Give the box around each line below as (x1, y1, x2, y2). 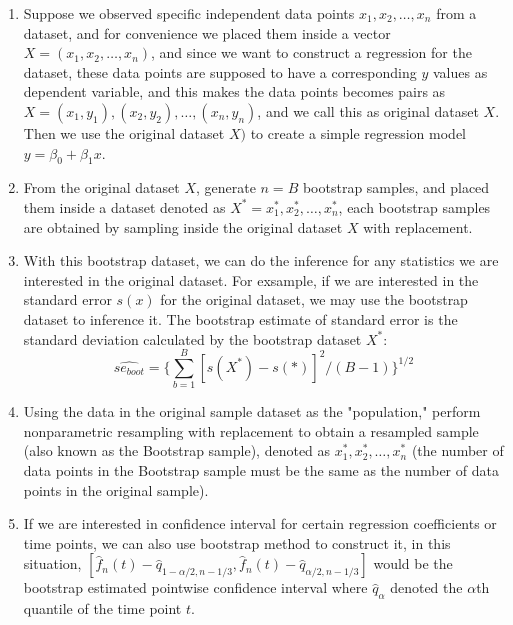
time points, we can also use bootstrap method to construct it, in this (23, 532, 451, 553)
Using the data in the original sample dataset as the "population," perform (23, 401, 481, 422)
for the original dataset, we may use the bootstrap (160, 289, 468, 310)
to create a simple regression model (250, 122, 466, 143)
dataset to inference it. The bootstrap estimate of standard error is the (23, 308, 458, 329)
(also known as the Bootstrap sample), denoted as (23, 440, 331, 461)
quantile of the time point (23, 598, 182, 619)
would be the (373, 553, 453, 574)
